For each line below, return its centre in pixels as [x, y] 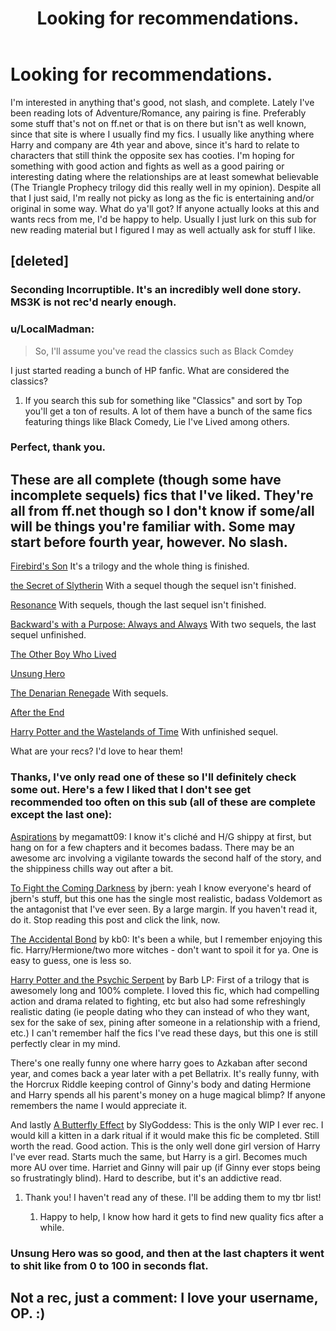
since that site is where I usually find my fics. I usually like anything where [162, 134]
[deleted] [40, 261]
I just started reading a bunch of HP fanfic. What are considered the [150, 370]
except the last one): [61, 815]
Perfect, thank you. [58, 447]
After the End [37, 713]
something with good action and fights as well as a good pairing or [147, 166]
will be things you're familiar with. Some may [153, 526]
